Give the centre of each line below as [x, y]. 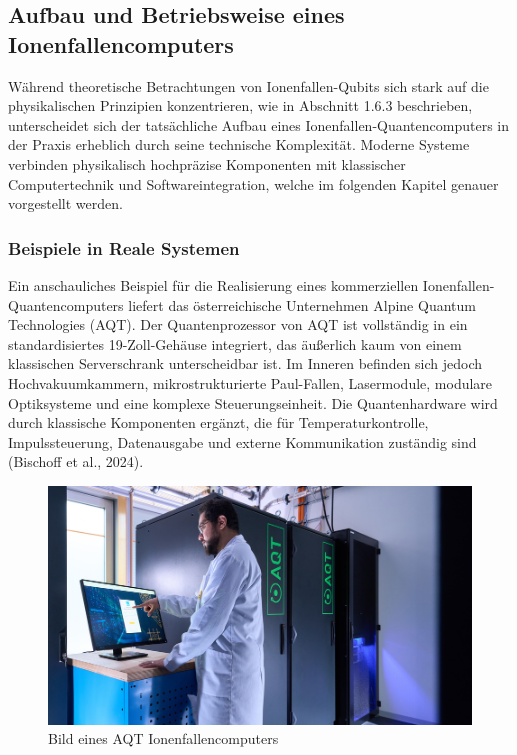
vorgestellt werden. [65, 203]
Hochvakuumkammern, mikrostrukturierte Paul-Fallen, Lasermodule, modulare [250, 382]
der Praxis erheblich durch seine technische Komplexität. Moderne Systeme [239, 144]
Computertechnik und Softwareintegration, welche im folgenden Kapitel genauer [253, 183]
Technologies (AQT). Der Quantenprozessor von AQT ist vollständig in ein [238, 324]
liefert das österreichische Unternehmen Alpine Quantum [302, 304]
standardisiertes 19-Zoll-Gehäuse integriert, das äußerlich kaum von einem [235, 343]
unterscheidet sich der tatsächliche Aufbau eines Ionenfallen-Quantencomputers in [259, 124]
